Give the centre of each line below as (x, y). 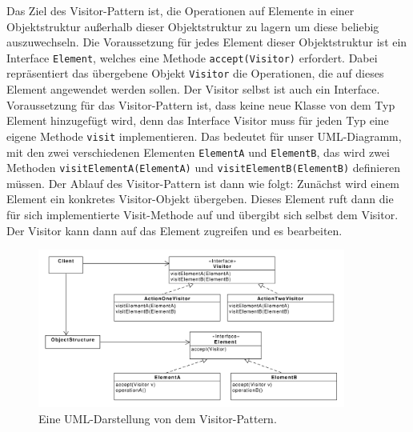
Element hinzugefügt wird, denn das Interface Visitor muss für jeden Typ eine (198, 120)
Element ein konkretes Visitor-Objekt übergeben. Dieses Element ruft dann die (200, 199)
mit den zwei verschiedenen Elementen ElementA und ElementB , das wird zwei (198, 152)
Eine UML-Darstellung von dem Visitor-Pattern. (158, 418)
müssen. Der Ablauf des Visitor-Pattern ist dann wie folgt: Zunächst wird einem (203, 183)
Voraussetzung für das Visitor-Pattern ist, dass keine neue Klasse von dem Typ (201, 104)
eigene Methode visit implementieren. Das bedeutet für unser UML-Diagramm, (204, 136)
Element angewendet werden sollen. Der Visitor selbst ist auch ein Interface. (193, 89)
